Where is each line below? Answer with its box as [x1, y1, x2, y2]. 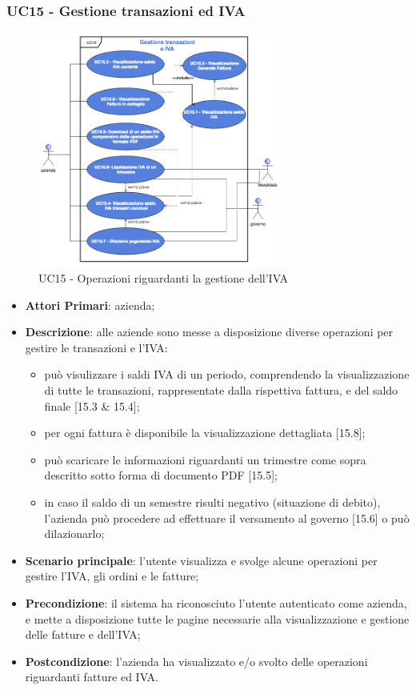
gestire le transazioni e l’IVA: [25, 339, 168, 355]
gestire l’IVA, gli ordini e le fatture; [25, 568, 199, 584]
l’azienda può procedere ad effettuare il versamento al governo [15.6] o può [44, 509, 410, 526]
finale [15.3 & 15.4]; [44, 397, 140, 414]
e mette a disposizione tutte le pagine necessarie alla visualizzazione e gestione [25, 610, 410, 627]
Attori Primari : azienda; [25, 296, 155, 313]
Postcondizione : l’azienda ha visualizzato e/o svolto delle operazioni [25, 652, 368, 669]
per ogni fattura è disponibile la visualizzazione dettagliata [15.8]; [44, 424, 366, 441]
